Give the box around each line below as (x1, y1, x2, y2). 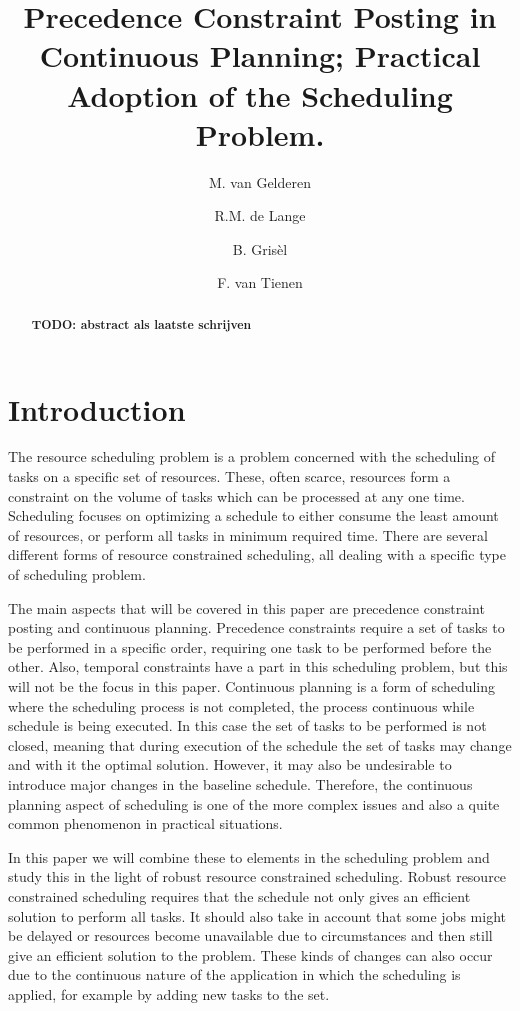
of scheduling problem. (8, 564, 146, 585)
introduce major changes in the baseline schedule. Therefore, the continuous (8, 773, 473, 794)
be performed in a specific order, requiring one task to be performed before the (8, 636, 492, 657)
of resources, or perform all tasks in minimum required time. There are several (8, 524, 488, 545)
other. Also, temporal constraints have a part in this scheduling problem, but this (8, 656, 508, 677)
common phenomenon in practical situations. (8, 813, 283, 834)
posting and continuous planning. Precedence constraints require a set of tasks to (8, 617, 505, 638)
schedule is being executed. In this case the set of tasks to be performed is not (8, 715, 487, 736)
